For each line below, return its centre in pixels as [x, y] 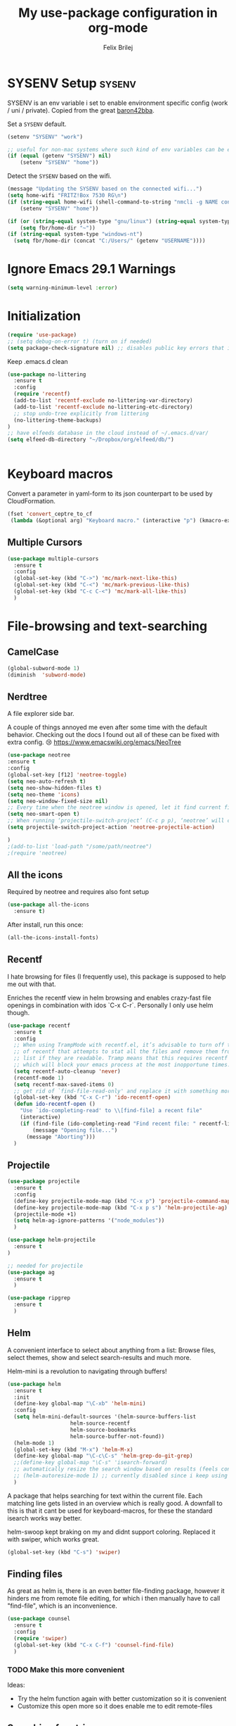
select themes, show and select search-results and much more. [99, 1357]
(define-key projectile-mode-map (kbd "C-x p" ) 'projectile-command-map [122, 1201]
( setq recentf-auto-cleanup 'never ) [67, 1071]
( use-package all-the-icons [48, 905]
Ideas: [16, 1684]
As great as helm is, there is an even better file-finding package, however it [116, 1591]
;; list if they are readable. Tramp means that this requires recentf [121, 1058]
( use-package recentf [39, 1026]
